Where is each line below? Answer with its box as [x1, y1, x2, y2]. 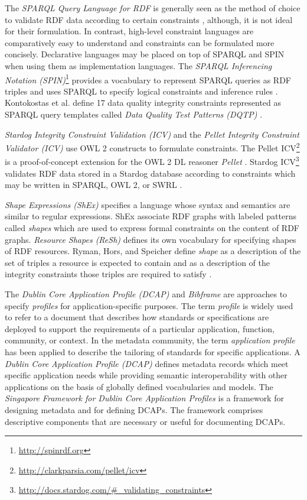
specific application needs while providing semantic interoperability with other [5, 369, 288, 381]
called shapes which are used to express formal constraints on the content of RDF [5, 222, 300, 234]
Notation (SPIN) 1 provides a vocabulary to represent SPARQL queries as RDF [5, 72, 291, 86]
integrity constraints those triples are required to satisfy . [5, 268, 212, 280]
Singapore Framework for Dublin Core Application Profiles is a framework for [5, 392, 284, 404]
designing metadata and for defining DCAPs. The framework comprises [5, 403, 263, 415]
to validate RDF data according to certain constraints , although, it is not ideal [5, 13, 293, 25]
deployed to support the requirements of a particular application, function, [5, 322, 275, 335]
